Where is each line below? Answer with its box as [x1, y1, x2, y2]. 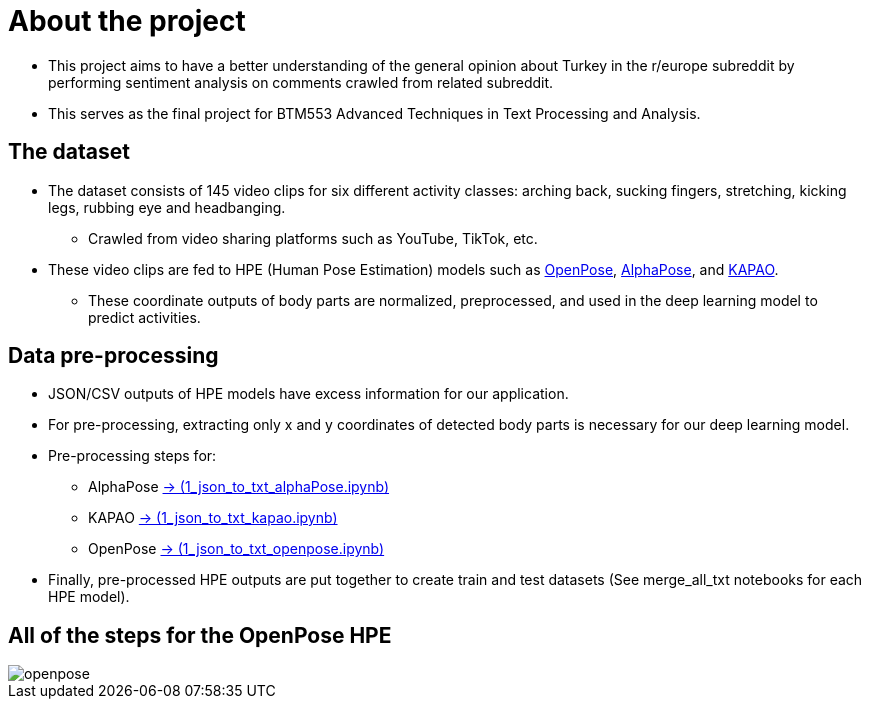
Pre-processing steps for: [48, 447, 217, 465]
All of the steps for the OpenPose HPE [8, 622, 392, 648]
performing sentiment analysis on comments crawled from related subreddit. [48, 73, 554, 91]
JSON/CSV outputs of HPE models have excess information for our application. [48, 385, 569, 403]
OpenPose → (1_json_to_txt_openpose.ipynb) [88, 540, 385, 558]
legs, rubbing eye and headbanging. [48, 198, 286, 216]
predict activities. [88, 308, 201, 326]
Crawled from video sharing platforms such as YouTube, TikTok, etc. [88, 229, 538, 247]
